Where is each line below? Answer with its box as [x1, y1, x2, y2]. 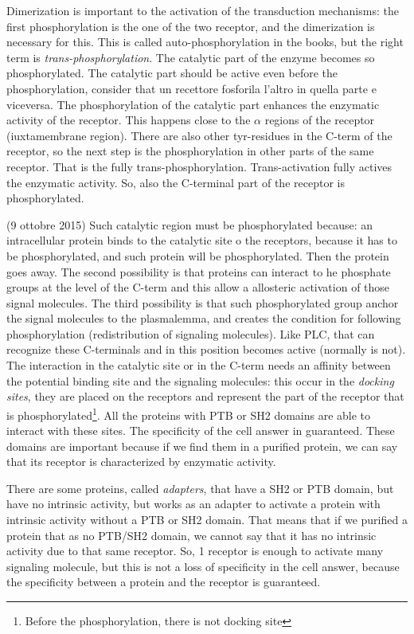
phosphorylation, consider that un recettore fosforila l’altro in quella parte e [6, 80, 377, 96]
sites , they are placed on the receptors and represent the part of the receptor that [6, 388, 404, 405]
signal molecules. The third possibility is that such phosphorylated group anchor [6, 294, 399, 311]
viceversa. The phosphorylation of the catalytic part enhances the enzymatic [6, 96, 380, 112]
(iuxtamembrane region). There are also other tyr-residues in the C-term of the [6, 127, 393, 143]
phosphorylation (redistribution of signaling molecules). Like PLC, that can [6, 325, 375, 342]
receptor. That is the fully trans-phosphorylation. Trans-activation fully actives [6, 158, 393, 174]
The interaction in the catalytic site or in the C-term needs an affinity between [6, 357, 391, 374]
